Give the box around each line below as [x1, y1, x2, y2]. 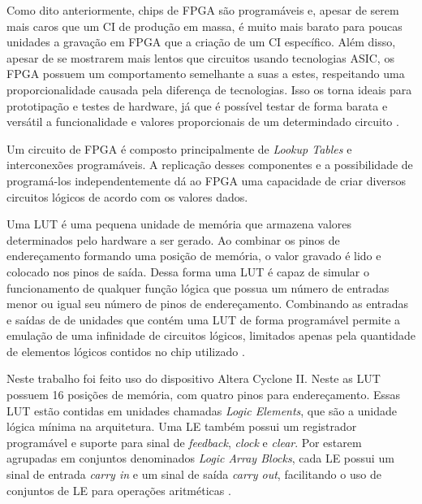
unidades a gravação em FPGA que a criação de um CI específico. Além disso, [6, 33, 396, 50]
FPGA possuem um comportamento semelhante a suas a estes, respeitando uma [6, 65, 405, 82]
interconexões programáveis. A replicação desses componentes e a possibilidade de [6, 156, 413, 173]
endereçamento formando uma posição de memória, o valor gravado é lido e [6, 247, 381, 264]
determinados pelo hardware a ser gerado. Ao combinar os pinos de [6, 231, 340, 248]
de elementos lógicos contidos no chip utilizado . [6, 342, 245, 359]
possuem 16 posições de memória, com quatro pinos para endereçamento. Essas [6, 386, 401, 403]
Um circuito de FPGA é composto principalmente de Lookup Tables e [6, 140, 352, 157]
